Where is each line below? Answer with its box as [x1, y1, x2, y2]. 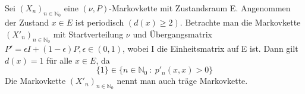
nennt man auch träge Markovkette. [117, 74, 248, 87]
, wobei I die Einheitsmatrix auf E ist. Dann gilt [122, 42, 298, 54]
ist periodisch [75, 16, 124, 29]
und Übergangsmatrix [133, 27, 213, 40]
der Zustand [5, 16, 49, 29]
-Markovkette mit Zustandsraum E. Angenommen [109, 2, 291, 14]
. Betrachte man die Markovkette [180, 16, 301, 29]
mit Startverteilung [53, 27, 124, 40]
